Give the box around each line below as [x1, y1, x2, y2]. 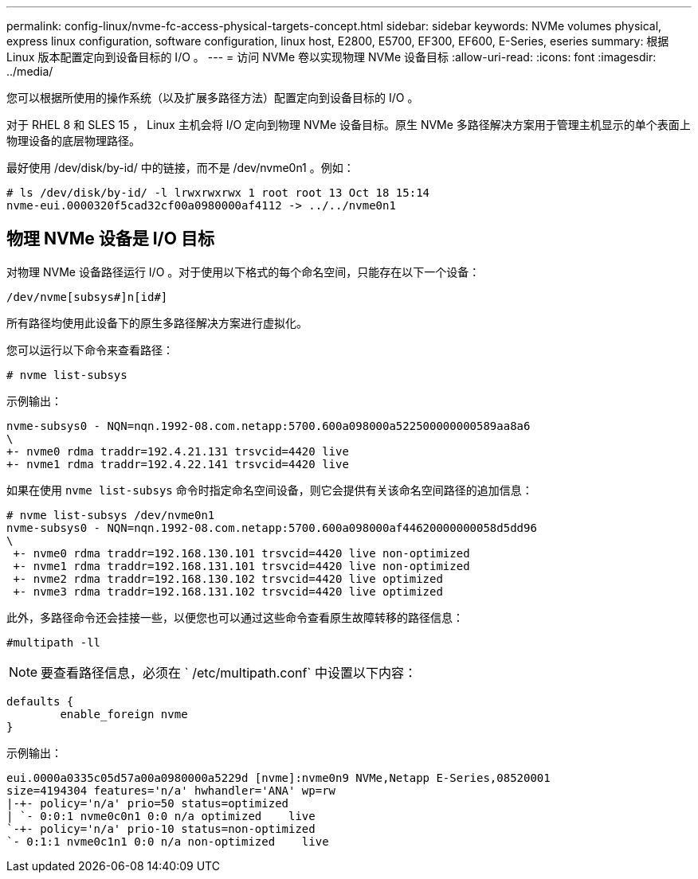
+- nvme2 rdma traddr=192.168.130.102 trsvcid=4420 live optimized [13, 572, 443, 585]
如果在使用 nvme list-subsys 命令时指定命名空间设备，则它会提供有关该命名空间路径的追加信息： [6, 482, 533, 497]
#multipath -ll [6, 635, 101, 649]
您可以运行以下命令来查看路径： [6, 342, 174, 357]
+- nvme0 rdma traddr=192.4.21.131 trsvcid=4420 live [6, 444, 349, 458]
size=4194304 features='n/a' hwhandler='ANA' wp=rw [6, 783, 336, 797]
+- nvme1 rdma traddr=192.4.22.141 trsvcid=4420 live [6, 457, 349, 471]
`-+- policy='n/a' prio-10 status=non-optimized [6, 822, 316, 835]
